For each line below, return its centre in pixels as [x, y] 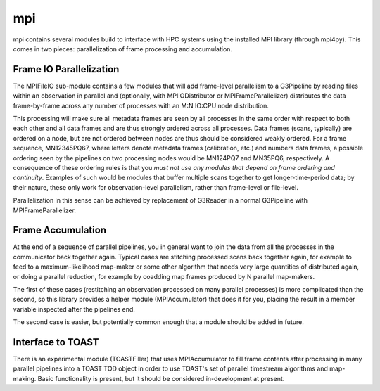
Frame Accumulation [60, 230]
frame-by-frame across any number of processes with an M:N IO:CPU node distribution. [141, 105]
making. [25, 378]
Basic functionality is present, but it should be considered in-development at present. [161, 378]
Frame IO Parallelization [66, 69]
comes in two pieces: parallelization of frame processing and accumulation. [122, 49]
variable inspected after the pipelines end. [74, 309]
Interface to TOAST [56, 342]
